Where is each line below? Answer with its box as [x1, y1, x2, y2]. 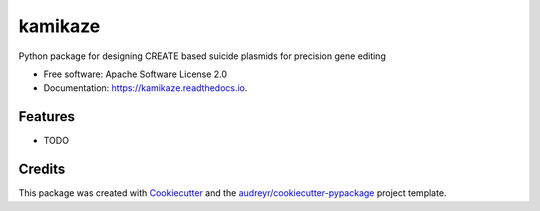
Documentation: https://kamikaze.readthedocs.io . [43, 82, 248, 94]
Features [18, 108, 75, 125]
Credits [18, 161, 66, 178]
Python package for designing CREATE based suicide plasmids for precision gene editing [18, 50, 387, 62]
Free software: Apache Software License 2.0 [43, 68, 228, 80]
